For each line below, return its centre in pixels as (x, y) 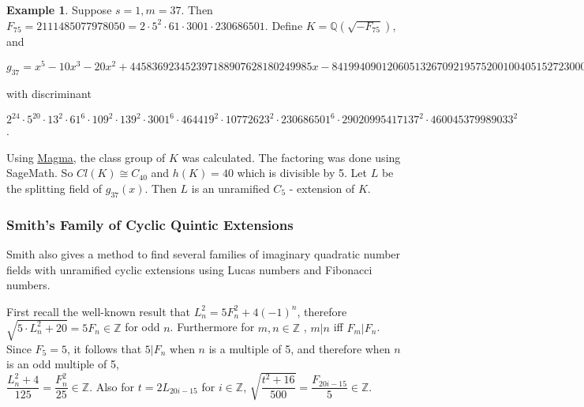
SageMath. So (40, 173)
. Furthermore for (212, 327)
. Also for (112, 386)
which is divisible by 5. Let (302, 173)
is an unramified (230, 188)
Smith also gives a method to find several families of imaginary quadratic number (204, 253)
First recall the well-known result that (99, 311)
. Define (284, 25)
